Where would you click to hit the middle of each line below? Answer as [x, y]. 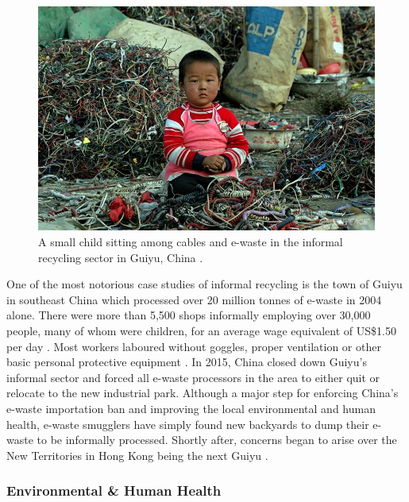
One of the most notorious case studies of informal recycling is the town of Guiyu [204, 284]
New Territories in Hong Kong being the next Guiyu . [137, 455]
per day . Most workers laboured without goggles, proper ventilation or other [194, 346]
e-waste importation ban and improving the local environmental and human [191, 409]
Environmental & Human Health [114, 490]
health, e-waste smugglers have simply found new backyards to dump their [188, 424]
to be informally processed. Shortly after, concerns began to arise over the [217, 440]
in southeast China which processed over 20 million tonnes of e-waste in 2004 [194, 299]
